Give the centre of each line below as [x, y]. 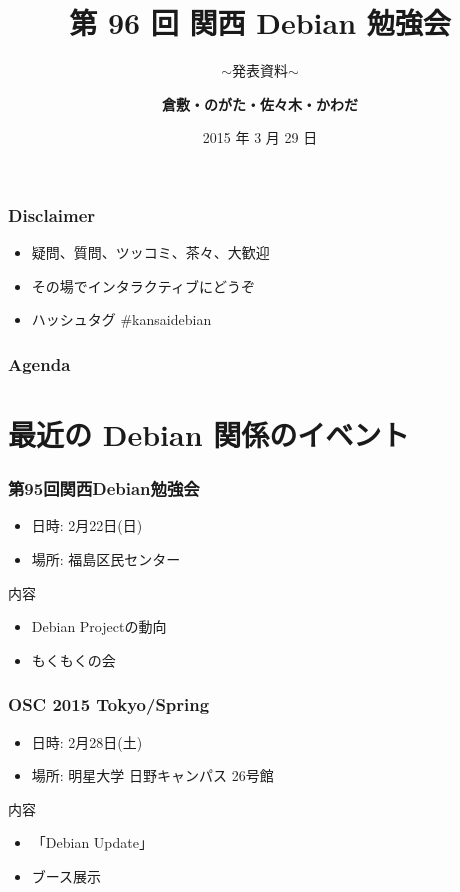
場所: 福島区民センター [106, 559]
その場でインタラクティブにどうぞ [143, 285]
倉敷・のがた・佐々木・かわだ [260, 103]
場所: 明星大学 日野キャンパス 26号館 [152, 775]
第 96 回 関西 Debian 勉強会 [260, 22]
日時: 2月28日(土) [87, 741]
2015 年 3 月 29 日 [260, 137]
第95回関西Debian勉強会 [104, 488]
